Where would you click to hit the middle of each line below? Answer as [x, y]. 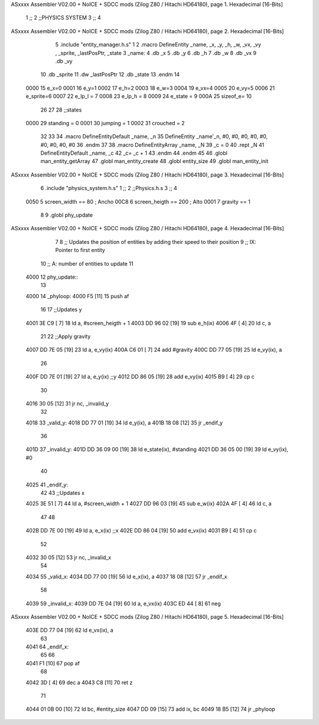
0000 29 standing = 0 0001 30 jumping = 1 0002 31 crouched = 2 [105, 123]
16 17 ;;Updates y [61, 309]
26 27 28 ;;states [61, 110]
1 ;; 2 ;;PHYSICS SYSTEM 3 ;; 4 [64, 18]
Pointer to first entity [80, 250]
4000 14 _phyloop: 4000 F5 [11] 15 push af [77, 296]
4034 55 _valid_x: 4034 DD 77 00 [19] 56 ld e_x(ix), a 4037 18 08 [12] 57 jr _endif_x [126, 576]
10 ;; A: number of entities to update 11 [87, 263]
